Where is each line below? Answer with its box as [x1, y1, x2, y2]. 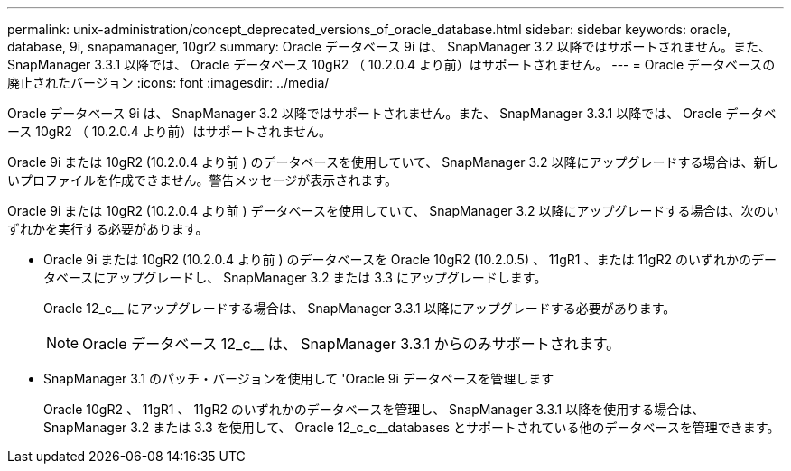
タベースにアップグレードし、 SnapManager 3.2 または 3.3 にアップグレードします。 [43, 270, 547, 285]
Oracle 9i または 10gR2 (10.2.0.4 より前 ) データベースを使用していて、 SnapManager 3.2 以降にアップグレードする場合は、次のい [7, 203, 779, 218]
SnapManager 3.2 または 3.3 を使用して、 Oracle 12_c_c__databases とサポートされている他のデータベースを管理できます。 [43, 420, 780, 435]
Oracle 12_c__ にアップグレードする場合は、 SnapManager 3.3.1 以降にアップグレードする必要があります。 [43, 300, 676, 316]
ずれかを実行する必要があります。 [7, 221, 209, 236]
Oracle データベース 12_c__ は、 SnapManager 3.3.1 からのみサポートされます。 [82, 335, 621, 353]
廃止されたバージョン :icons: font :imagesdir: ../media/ [7, 75, 330, 90]
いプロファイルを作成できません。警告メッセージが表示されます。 [7, 172, 397, 188]
